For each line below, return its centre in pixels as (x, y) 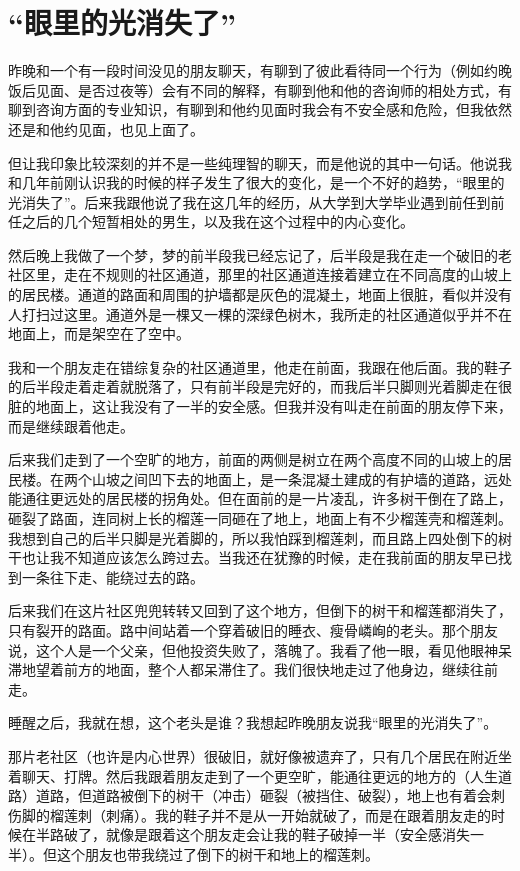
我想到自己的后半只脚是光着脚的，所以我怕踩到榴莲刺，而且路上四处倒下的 (253, 537)
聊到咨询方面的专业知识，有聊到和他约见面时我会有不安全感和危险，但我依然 (260, 109)
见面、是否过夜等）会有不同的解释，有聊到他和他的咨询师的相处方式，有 (273, 89)
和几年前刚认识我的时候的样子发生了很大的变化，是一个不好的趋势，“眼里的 (256, 182)
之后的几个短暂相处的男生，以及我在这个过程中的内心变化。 (217, 221)
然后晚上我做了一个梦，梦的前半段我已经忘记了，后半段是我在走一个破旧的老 (260, 254)
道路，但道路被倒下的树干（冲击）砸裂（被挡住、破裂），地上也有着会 (263, 795)
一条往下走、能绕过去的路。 (112, 576)
